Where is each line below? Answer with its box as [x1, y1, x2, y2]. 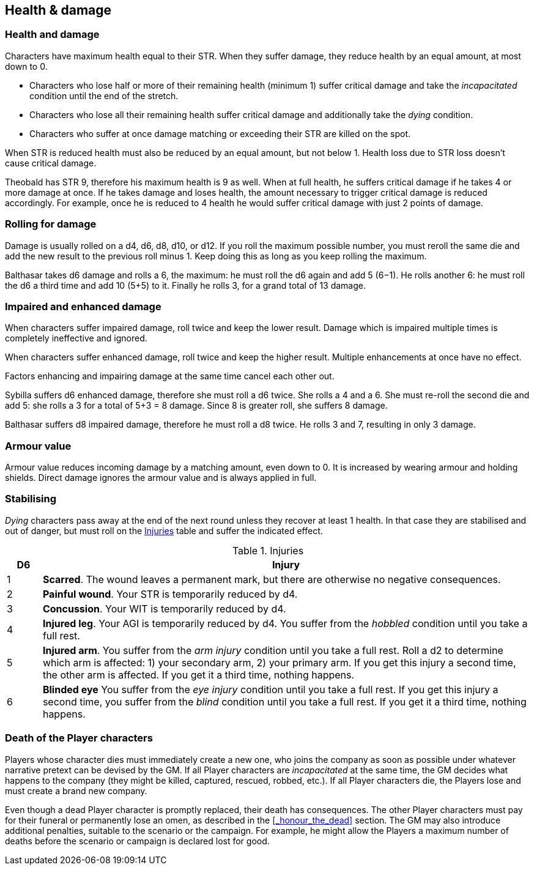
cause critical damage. [5, 157, 97, 168]
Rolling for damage [5, 218, 97, 231]
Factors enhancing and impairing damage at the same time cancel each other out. [5, 371, 335, 382]
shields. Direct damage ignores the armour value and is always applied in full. [5, 472, 317, 483]
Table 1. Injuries [232, 544, 304, 557]
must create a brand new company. [5, 785, 147, 796]
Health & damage [5, 2, 112, 18]
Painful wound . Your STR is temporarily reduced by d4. [42, 587, 298, 600]
